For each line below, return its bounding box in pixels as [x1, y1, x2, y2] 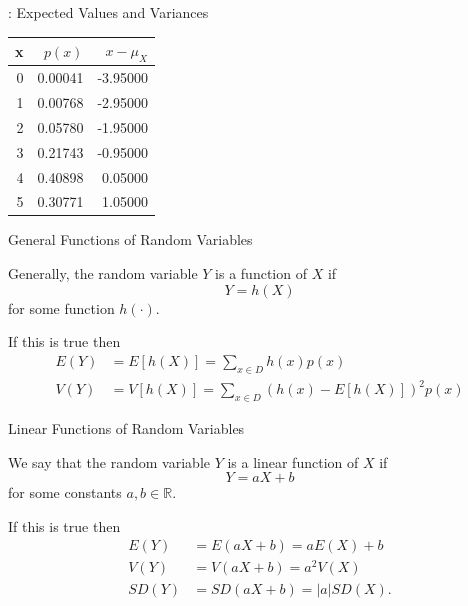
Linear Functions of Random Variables [8, 417, 245, 438]
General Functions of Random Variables [8, 229, 253, 250]
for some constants [8, 482, 122, 503]
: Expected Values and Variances [8, 2, 209, 22]
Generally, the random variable [8, 263, 198, 284]
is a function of [215, 263, 307, 284]
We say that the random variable [8, 451, 210, 472]
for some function [8, 297, 115, 318]
